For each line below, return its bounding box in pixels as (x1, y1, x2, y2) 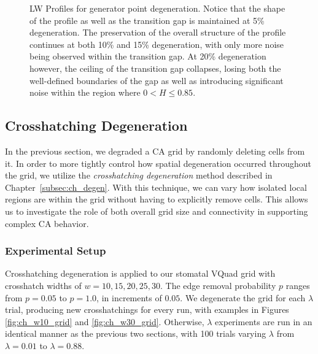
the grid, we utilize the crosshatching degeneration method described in (5, 169, 273, 182)
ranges (285, 279, 310, 291)
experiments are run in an (215, 315, 312, 328)
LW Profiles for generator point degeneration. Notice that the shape (29, 2, 285, 14)
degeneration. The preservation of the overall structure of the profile (29, 26, 286, 39)
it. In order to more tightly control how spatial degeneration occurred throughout (5, 156, 311, 169)
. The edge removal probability (160, 279, 276, 291)
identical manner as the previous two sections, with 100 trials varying (5, 327, 266, 340)
